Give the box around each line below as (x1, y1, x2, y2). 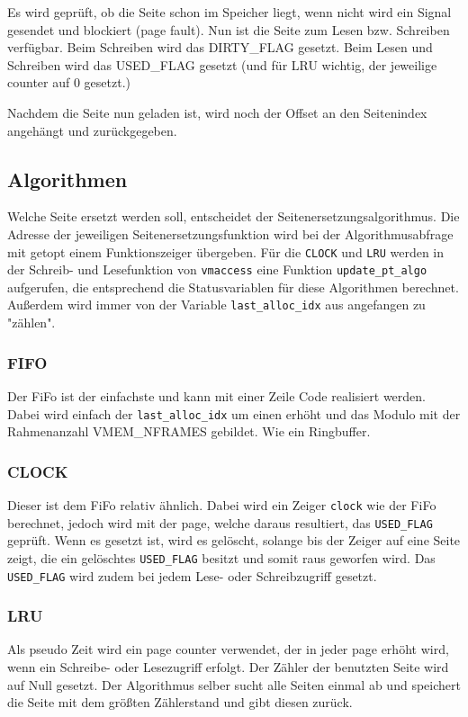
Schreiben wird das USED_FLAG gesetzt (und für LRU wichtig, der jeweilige (7, 55, 437, 74)
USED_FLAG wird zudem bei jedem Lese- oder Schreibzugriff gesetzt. (7, 566, 377, 585)
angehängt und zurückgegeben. (7, 121, 177, 139)
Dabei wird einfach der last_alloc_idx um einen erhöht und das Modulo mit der (7, 404, 461, 423)
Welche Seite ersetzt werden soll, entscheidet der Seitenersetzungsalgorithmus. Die (7, 207, 460, 226)
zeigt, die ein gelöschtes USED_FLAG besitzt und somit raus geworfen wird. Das (7, 548, 436, 567)
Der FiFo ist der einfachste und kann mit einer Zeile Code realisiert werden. (7, 386, 426, 405)
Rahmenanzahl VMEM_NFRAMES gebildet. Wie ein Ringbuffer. (7, 422, 371, 441)
